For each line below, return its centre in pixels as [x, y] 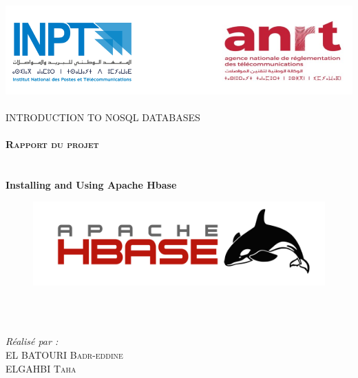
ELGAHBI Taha [41, 368]
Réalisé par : [32, 341]
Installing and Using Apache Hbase [91, 185]
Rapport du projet [52, 144]
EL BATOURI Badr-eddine [64, 354]
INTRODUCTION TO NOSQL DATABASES [103, 117]
